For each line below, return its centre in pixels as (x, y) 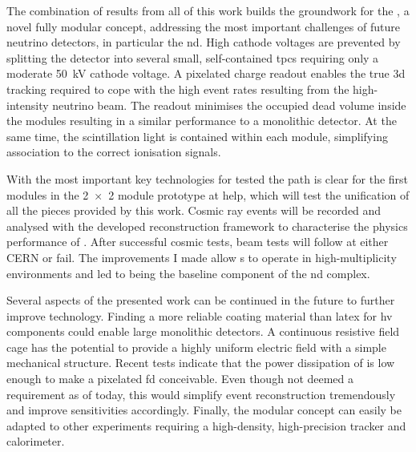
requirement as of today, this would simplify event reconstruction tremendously (201, 394)
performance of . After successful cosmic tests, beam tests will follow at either (198, 242)
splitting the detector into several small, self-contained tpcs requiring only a (193, 57)
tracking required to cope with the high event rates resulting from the (178, 89)
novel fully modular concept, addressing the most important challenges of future (203, 26)
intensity (28, 105)
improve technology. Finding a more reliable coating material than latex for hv (200, 315)
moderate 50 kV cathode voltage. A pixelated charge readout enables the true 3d (206, 73)
